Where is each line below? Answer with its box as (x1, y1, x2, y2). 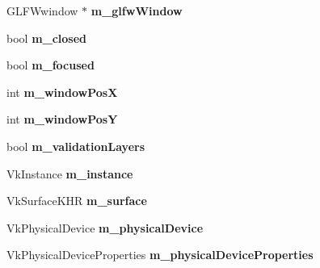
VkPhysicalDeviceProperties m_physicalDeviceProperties (6, 246, 314, 263)
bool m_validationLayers (6, 137, 145, 154)
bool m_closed (6, 29, 87, 46)
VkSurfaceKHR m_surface (6, 192, 147, 209)
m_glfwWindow (91, 2, 183, 19)
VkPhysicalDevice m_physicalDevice (6, 219, 204, 236)
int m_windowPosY (6, 111, 118, 128)
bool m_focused (6, 57, 95, 73)
